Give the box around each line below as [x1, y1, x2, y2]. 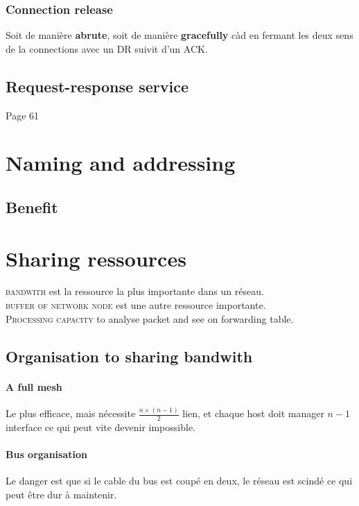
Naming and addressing [6, 149, 236, 177]
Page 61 [6, 108, 40, 122]
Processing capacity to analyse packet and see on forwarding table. [6, 311, 294, 326]
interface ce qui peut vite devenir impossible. [6, 419, 196, 434]
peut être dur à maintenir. [6, 487, 117, 501]
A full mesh [6, 379, 62, 394]
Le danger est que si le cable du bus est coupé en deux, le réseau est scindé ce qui [6, 473, 353, 488]
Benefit [6, 196, 58, 217]
